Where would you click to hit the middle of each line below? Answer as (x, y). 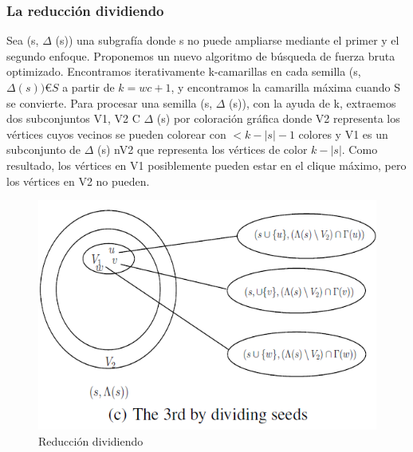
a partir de (88, 87)
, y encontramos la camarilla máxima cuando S (285, 87)
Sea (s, (23, 40)
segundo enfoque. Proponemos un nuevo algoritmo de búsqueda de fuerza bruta (201, 55)
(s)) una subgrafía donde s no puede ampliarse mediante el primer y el (227, 40)
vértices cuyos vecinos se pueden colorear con (116, 134)
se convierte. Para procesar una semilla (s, (110, 102)
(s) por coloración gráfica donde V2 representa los (278, 118)
